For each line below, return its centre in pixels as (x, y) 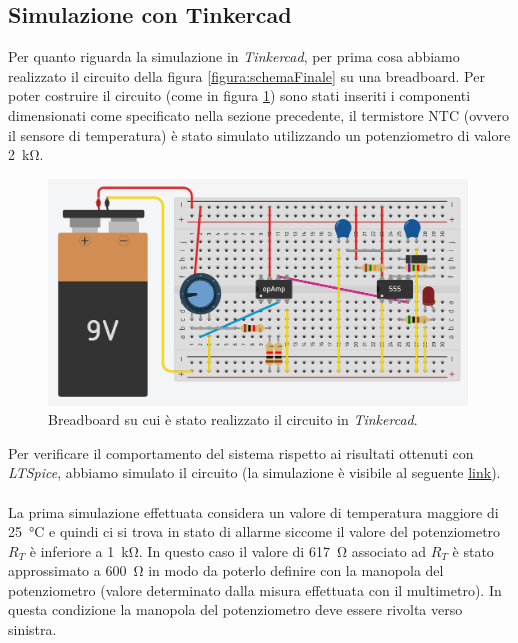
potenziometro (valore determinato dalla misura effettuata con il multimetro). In (255, 589)
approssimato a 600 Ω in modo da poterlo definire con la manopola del (226, 570)
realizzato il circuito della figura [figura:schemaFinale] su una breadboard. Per (246, 75)
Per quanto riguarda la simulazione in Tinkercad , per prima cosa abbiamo (234, 56)
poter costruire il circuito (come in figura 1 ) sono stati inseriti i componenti (239, 95)
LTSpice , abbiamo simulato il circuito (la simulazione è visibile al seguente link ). (254, 472)
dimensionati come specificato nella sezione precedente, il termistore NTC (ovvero (258, 114)
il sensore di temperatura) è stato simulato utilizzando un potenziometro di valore (259, 134)
